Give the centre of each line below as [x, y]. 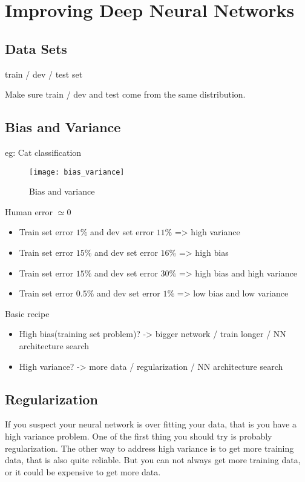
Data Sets [36, 48]
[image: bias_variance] [77, 172]
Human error [29, 211]
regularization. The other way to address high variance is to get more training [149, 448]
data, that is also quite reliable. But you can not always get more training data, [153, 460]
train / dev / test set [44, 74]
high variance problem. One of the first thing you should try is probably [139, 436]
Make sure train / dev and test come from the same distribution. [125, 94]
